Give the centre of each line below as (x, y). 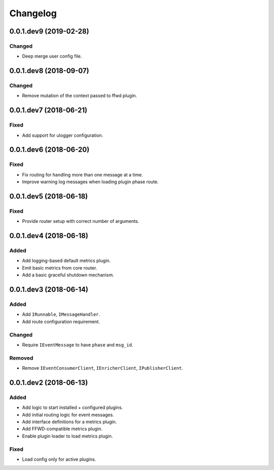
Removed (21, 358)
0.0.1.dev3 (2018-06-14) (49, 290)
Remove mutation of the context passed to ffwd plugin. (79, 96)
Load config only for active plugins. (59, 459)
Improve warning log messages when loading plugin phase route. (90, 182)
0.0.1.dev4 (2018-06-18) (49, 236)
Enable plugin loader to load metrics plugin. (67, 436)
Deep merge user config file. (52, 56)
